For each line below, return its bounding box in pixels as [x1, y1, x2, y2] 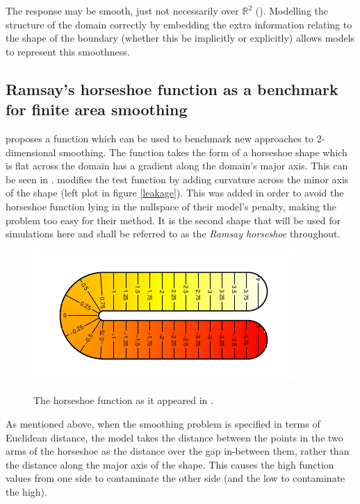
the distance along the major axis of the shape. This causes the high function [6, 457, 334, 471]
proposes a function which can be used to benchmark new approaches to [6, 131, 313, 145]
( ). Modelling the [255, 3, 328, 17]
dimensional [6, 144, 56, 159]
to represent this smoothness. [6, 44, 130, 58]
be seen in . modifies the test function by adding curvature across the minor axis [6, 171, 349, 186]
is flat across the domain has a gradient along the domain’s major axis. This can [6, 158, 348, 173]
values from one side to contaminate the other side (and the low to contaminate [6, 471, 345, 485]
